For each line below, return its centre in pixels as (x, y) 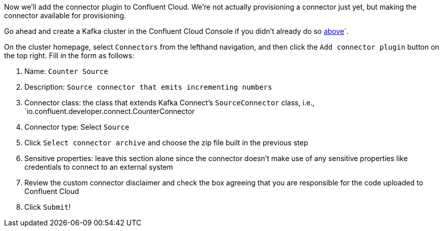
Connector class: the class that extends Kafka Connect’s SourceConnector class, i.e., (169, 103)
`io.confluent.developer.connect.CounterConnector (110, 111)
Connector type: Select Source (77, 127)
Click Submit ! (48, 207)
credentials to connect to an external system (99, 167)
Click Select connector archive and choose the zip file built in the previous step (166, 143)
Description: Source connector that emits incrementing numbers (148, 87)
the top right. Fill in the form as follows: (69, 55)
